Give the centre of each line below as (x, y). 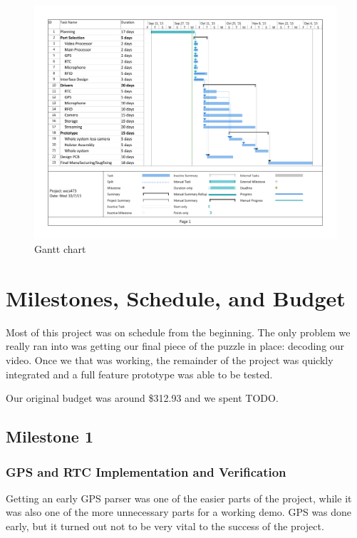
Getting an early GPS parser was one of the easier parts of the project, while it (179, 498)
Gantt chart (60, 249)
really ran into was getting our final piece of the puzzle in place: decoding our (175, 346)
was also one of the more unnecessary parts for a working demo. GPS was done (179, 512)
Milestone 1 (50, 436)
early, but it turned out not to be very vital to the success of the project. (165, 526)
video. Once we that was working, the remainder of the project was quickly (170, 360)
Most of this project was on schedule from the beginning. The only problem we (178, 332)
